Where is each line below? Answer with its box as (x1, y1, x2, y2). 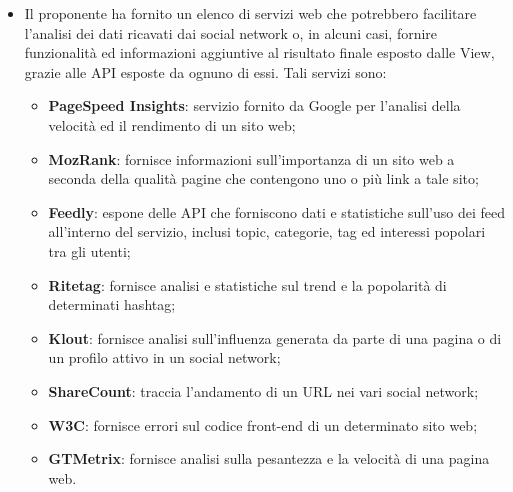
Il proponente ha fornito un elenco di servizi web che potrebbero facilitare (24, 3, 477, 23)
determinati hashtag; (48, 294, 176, 315)
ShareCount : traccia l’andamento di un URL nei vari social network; (48, 380, 479, 401)
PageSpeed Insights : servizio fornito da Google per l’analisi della (48, 95, 461, 116)
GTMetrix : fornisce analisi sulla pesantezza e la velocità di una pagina (48, 448, 490, 469)
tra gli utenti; (48, 240, 131, 261)
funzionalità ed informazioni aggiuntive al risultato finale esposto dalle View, (24, 42, 495, 63)
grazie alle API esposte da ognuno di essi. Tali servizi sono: (24, 61, 387, 82)
